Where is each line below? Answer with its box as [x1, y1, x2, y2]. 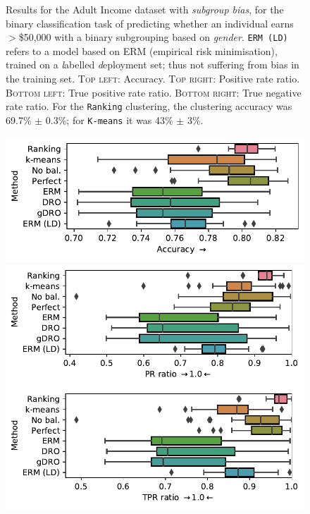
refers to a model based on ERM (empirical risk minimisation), [6, 43, 278, 58]
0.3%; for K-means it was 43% [45, 112, 173, 127]
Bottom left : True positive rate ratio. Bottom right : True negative [6, 85, 302, 99]
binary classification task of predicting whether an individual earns [6, 16, 294, 30]
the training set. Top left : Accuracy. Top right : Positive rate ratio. [6, 71, 300, 86]
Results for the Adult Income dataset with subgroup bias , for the [6, 2, 284, 16]
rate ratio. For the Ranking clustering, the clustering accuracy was [6, 99, 292, 114]
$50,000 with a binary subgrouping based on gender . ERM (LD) [18, 30, 288, 44]
